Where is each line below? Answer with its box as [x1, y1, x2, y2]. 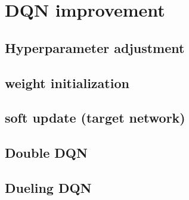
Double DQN [5, 143, 88, 162]
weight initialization [5, 73, 129, 92]
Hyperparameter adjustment [5, 38, 185, 57]
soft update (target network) [5, 108, 185, 127]
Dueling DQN [5, 178, 92, 196]
